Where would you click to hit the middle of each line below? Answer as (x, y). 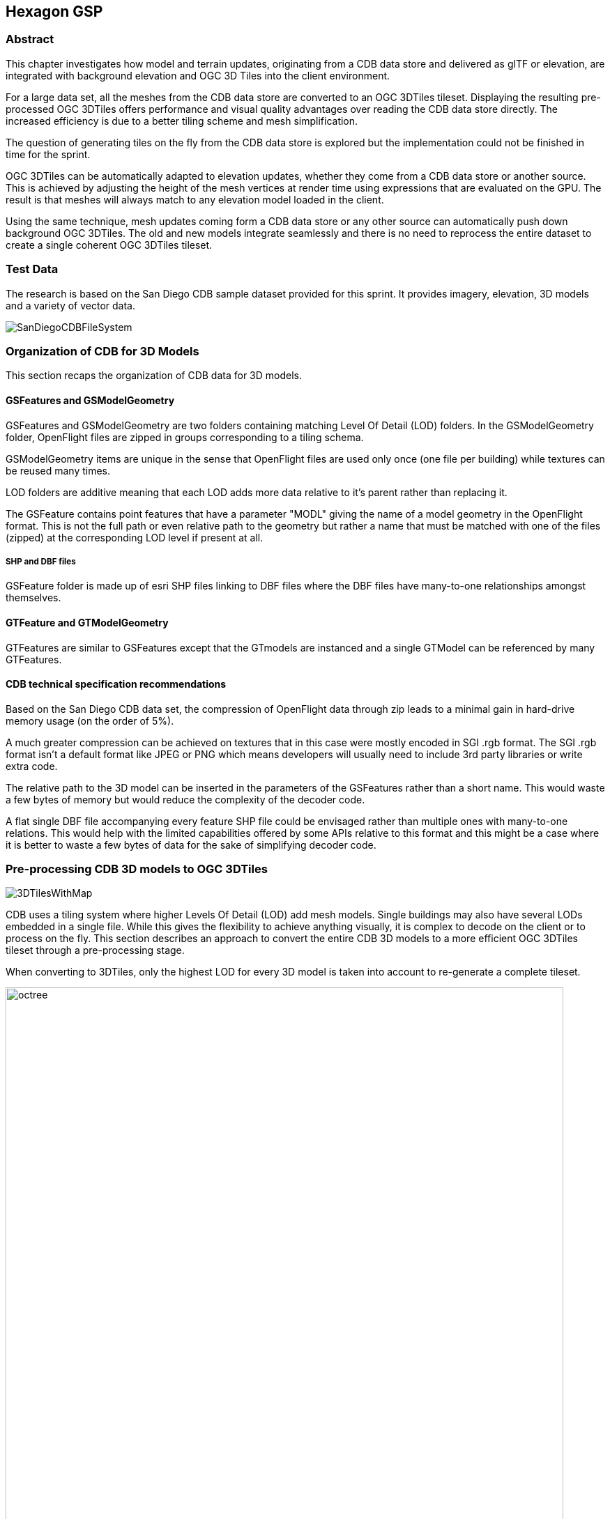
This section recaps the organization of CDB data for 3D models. (154, 376)
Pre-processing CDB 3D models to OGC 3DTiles (137, 869)
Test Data (32, 269)
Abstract (30, 39)
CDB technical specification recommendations (116, 684)
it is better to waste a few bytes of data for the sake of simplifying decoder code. (191, 845)
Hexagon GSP (54, 11)
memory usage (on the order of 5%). (90, 720)
